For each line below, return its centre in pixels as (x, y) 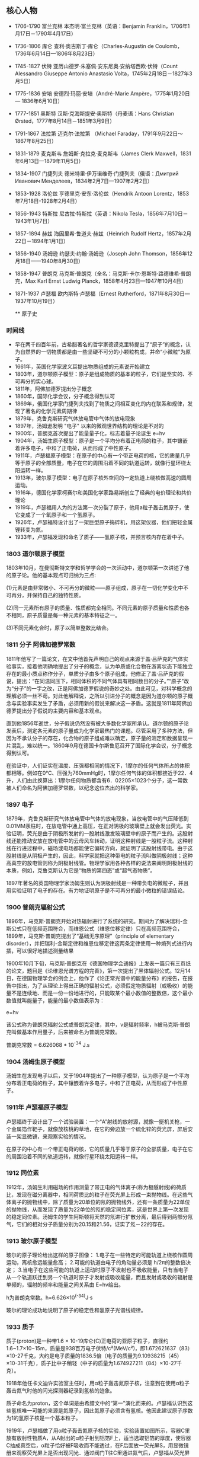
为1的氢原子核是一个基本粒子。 (44, 1418)
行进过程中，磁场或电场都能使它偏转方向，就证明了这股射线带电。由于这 (105, 848)
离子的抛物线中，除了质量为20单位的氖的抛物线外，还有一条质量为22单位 (101, 1202)
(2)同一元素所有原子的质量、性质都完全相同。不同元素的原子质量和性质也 (95, 608)
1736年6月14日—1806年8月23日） (56, 53)
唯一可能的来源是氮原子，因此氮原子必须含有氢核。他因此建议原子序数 (107, 1411)
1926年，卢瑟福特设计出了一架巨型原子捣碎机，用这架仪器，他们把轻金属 (104, 522)
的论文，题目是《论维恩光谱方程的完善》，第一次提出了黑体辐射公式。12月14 (98, 971)
